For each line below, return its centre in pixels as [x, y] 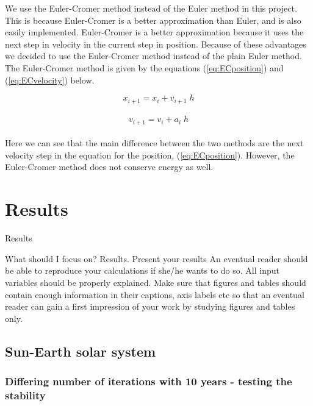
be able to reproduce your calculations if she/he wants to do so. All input [142, 270]
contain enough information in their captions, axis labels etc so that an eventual [155, 294]
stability [25, 395]
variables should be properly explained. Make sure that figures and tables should [156, 282]
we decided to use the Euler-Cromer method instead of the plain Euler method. [153, 56]
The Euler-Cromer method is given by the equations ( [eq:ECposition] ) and [144, 67]
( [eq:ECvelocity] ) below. [50, 80]
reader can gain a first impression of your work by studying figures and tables [150, 306]
